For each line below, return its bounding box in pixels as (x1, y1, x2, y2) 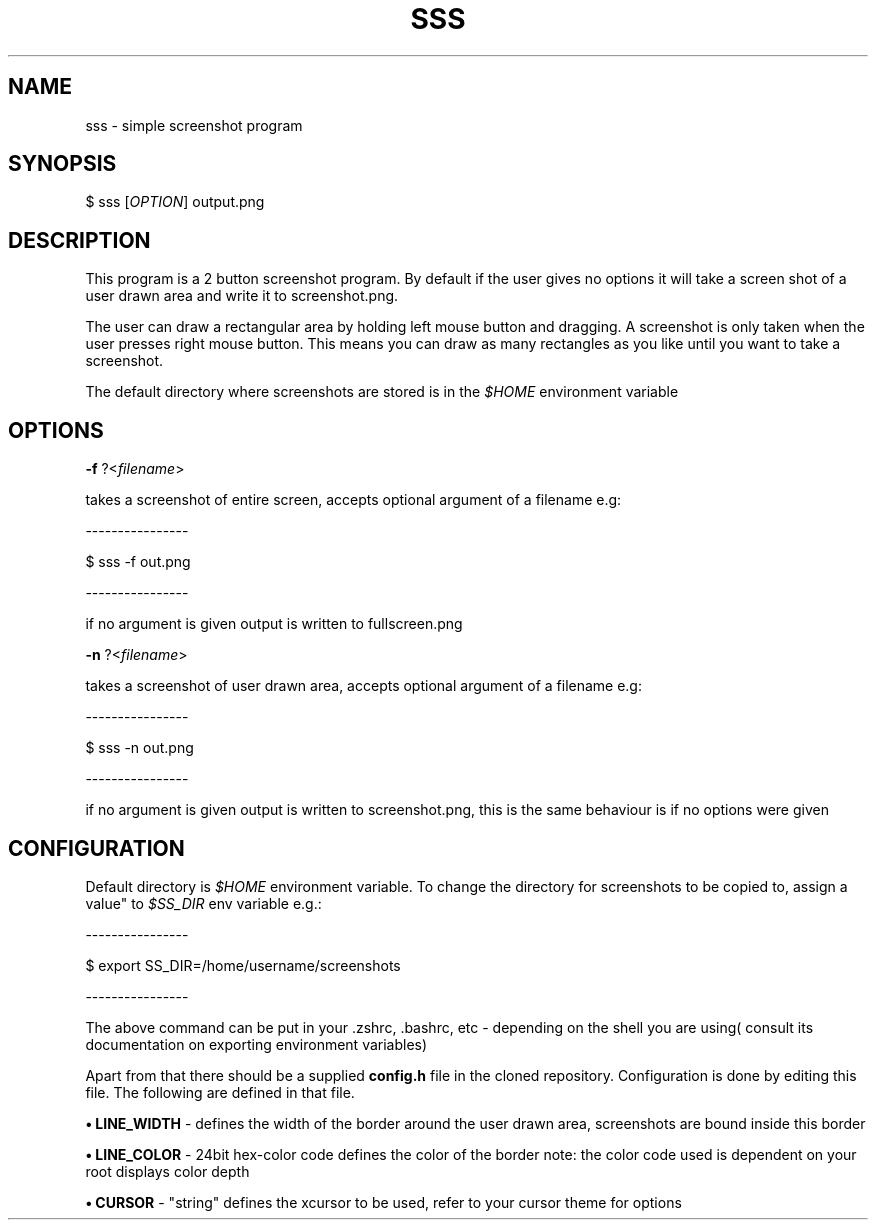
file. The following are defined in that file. (85, 1083, 355, 1101)
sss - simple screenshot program (85, 116, 303, 134)
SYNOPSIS (8, 151, 117, 177)
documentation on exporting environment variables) (85, 1035, 428, 1053)
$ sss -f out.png (85, 553, 191, 571)
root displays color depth (85, 1162, 250, 1180)
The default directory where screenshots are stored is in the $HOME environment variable (85, 383, 679, 401)
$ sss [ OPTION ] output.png (85, 193, 265, 211)
